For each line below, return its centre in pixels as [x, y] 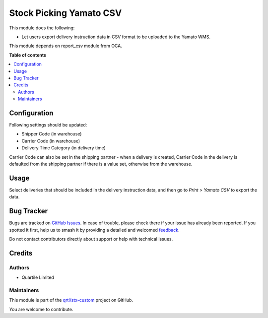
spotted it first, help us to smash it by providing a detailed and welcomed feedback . [94, 230]
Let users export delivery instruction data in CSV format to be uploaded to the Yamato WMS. [116, 37]
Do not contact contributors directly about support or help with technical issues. [91, 239]
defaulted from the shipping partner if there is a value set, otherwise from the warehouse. [101, 164]
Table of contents [28, 55]
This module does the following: [42, 28]
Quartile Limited [38, 277]
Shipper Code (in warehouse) [52, 134]
